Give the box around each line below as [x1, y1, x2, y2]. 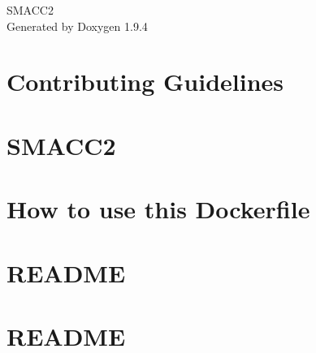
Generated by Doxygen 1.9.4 [6, 17, 148, 34]
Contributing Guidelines [6, 65, 284, 98]
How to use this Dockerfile [6, 192, 310, 226]
